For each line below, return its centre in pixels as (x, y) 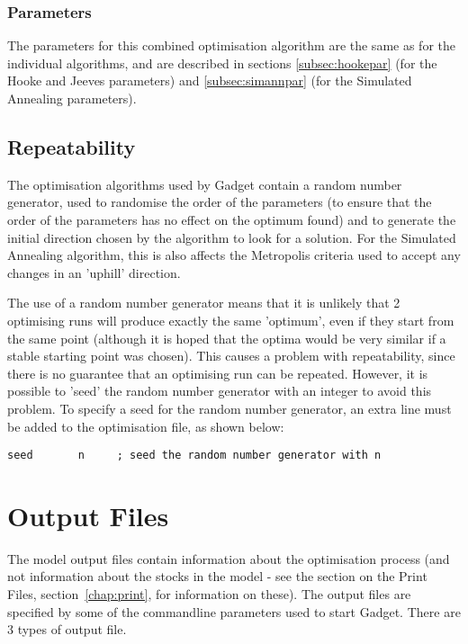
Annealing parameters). (72, 98)
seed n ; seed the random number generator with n (194, 456)
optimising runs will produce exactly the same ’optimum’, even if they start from (231, 320)
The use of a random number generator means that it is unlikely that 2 (204, 303)
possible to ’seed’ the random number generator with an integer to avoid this (220, 391)
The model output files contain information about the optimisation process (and (229, 558)
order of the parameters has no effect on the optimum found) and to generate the (232, 219)
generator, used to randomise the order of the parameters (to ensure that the (220, 202)
